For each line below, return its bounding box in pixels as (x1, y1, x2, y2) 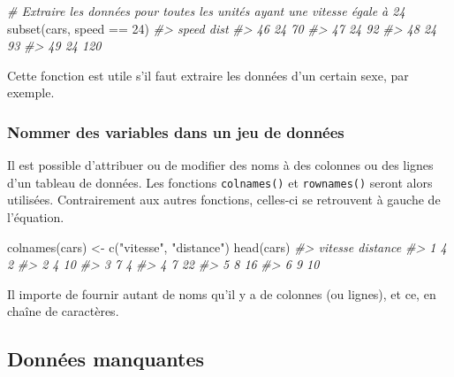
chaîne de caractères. (7, 302, 119, 320)
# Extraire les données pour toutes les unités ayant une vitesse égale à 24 (7, 2, 405, 19)
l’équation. (7, 208, 64, 227)
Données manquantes (7, 345, 205, 373)
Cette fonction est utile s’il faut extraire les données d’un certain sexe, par (7, 65, 409, 84)
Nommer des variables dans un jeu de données (7, 120, 344, 142)
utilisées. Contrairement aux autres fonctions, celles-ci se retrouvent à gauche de (7, 190, 441, 209)
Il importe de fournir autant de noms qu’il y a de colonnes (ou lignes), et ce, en (7, 284, 436, 303)
